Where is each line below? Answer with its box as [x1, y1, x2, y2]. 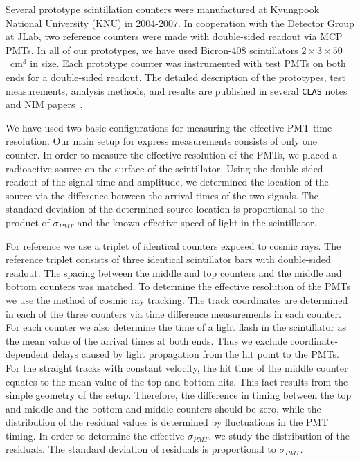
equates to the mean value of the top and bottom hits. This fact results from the [6, 374, 348, 388]
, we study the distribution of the [208, 428, 350, 442]
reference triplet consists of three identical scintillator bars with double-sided [6, 252, 331, 266]
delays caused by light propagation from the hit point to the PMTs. [52, 347, 339, 361]
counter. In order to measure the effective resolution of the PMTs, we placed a [6, 147, 338, 161]
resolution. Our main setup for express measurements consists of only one [6, 134, 318, 148]
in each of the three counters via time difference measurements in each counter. [6, 306, 341, 320]
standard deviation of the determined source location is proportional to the [6, 201, 325, 216]
